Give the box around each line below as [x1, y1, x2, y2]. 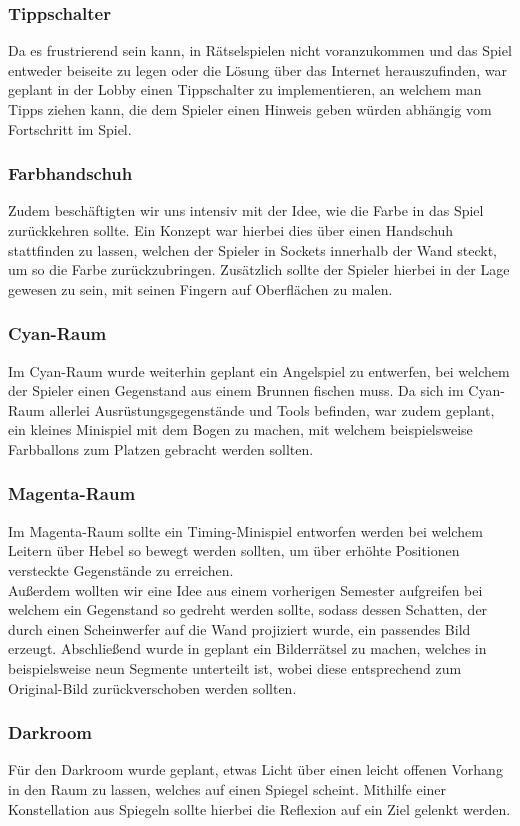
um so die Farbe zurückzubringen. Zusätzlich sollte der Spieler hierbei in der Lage [8, 259, 510, 280]
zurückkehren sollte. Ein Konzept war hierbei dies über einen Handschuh [8, 220, 454, 240]
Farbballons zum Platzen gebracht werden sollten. [8, 438, 314, 459]
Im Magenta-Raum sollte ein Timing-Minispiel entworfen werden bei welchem [8, 520, 483, 541]
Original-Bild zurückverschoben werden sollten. [8, 677, 297, 698]
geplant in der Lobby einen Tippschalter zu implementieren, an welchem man [8, 79, 482, 100]
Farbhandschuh [8, 161, 133, 186]
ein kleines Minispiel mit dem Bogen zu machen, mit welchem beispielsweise [8, 419, 473, 440]
